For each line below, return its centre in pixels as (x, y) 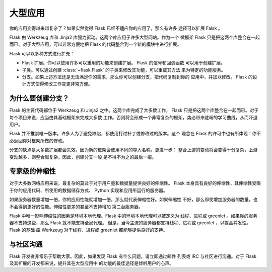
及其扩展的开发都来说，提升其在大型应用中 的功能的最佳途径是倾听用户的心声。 (91, 263)
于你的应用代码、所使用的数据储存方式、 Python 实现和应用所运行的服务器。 (89, 190)
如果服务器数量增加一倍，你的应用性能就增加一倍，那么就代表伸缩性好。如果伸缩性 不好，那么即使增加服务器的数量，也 (133, 200)
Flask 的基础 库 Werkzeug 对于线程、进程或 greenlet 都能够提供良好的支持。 (88, 230)
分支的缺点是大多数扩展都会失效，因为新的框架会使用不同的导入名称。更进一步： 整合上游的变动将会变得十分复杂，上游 (133, 150)
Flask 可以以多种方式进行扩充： (42, 53)
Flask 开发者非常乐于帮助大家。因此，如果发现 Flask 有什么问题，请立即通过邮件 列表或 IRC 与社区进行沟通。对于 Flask (133, 256)
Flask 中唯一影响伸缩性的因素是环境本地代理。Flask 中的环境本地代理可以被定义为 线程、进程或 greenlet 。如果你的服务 (133, 216)
